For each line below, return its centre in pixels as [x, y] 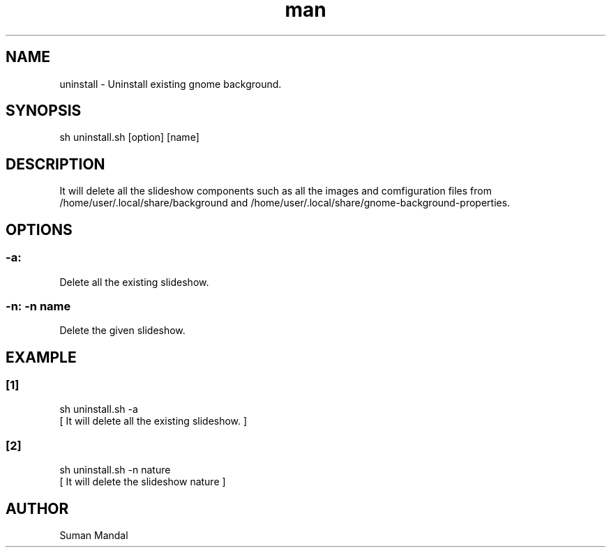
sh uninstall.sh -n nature [115, 470]
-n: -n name [38, 306]
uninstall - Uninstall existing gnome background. [171, 84]
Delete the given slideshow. [122, 331]
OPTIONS [39, 229]
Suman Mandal [94, 536]
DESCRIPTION [55, 164]
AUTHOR [37, 508]
